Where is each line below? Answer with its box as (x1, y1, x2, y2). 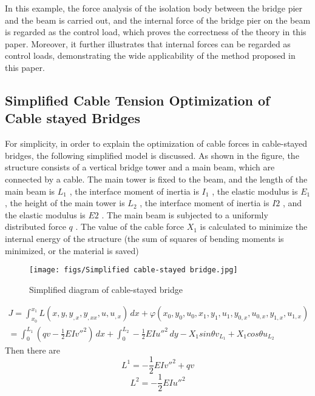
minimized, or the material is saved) (5, 244, 139, 257)
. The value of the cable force (75, 220, 184, 233)
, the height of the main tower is (5, 196, 125, 209)
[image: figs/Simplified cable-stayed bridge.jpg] (29, 266, 238, 275)
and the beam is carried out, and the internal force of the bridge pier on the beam (5, 13, 311, 26)
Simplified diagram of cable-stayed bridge (29, 283, 183, 295)
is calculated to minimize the (200, 220, 308, 233)
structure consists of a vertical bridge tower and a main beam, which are (5, 161, 275, 173)
